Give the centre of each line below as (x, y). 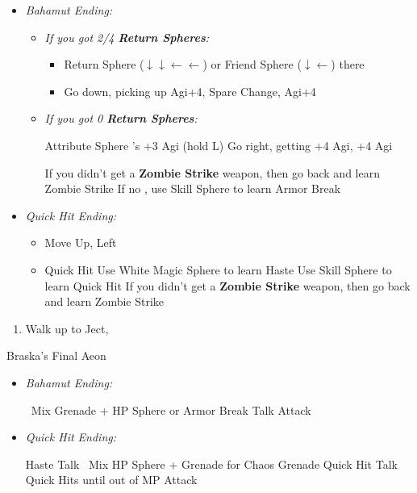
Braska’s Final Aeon (56, 355)
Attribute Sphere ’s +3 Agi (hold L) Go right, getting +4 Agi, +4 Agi (219, 145)
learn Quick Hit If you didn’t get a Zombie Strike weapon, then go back (227, 285)
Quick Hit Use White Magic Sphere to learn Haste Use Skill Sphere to (218, 269)
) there (348, 64)
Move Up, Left (81, 242)
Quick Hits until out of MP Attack (111, 480)
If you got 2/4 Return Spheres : (127, 37)
